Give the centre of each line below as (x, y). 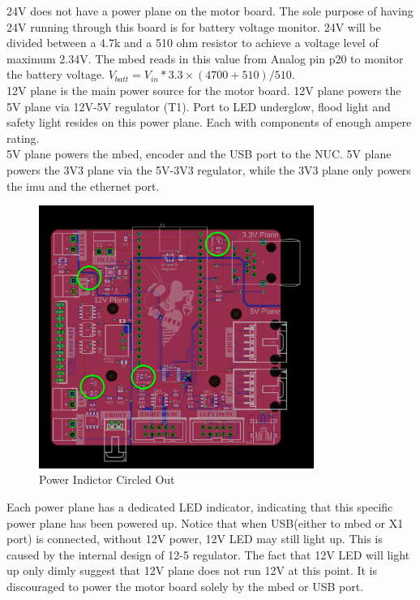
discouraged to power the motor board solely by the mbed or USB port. (185, 586)
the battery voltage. (56, 74)
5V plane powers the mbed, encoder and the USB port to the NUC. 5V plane (199, 154)
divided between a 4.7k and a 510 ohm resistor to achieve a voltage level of (193, 43)
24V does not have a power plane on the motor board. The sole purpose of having (210, 11)
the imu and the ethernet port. (83, 186)
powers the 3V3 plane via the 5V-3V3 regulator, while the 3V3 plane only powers (209, 169)
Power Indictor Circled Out (107, 479)
